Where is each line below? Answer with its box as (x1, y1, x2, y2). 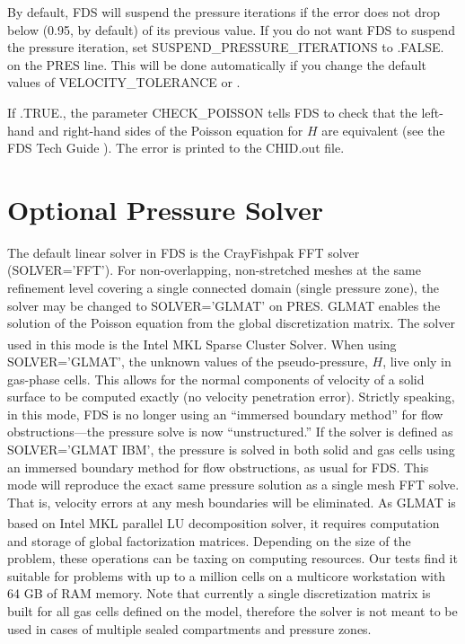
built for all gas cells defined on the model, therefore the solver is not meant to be (7, 602, 458, 621)
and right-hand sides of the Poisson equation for (39, 120, 303, 139)
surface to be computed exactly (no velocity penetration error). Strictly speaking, (7, 387, 455, 406)
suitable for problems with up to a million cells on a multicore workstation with (7, 566, 446, 585)
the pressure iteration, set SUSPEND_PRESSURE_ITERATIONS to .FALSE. (7, 38, 444, 57)
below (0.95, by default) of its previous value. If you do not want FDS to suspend (7, 20, 455, 39)
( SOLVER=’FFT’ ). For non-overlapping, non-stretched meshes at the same (7, 260, 421, 279)
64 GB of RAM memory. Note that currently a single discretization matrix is (7, 584, 431, 603)
